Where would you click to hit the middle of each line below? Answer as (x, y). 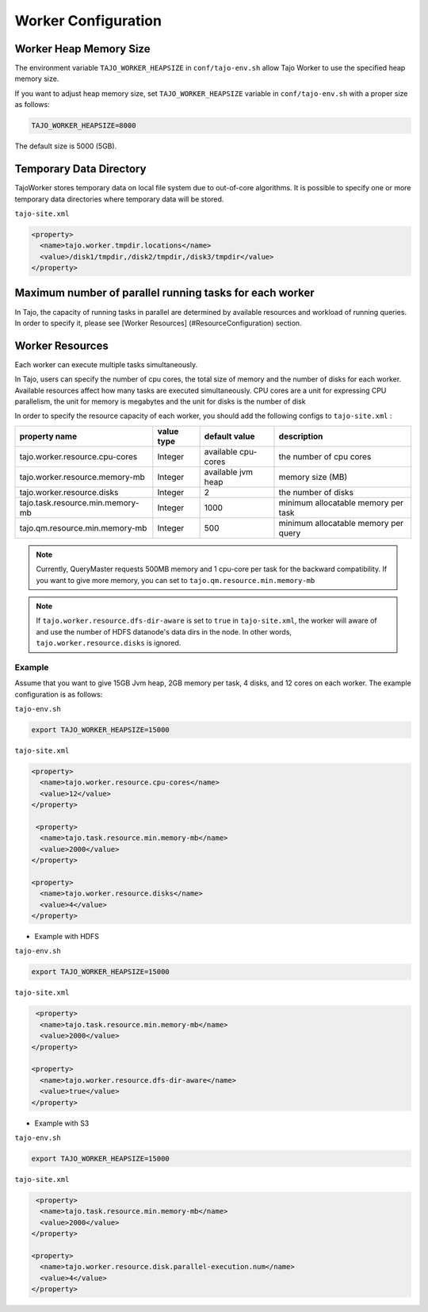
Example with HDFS (67, 937)
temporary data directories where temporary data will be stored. (119, 199)
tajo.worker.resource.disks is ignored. (109, 643)
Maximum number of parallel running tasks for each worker (164, 293)
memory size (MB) (313, 477)
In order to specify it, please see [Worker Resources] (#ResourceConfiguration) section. (158, 323)
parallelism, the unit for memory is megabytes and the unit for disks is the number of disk (160, 401)
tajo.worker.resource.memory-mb (82, 477)
